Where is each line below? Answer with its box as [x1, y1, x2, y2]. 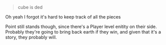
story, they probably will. [5, 34, 57, 40]
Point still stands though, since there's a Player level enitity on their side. [5, 23, 157, 29]
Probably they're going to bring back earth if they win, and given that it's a [5, 29, 161, 34]
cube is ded [17, 4, 43, 10]
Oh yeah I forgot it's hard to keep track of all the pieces [5, 14, 121, 19]
